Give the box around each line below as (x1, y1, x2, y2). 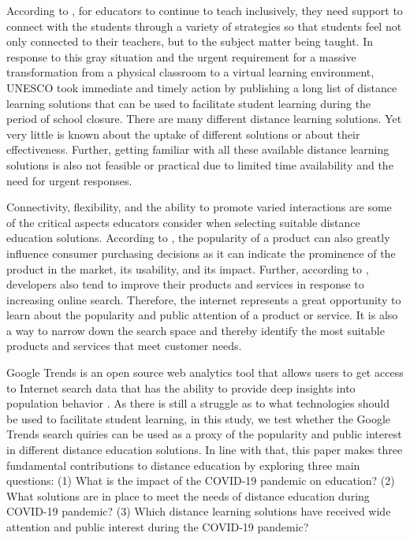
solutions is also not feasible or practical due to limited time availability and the (6, 156, 393, 173)
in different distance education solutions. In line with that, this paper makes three (6, 441, 403, 458)
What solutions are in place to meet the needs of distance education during (6, 487, 370, 504)
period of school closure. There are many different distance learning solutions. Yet (6, 110, 402, 127)
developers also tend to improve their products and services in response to (6, 276, 364, 292)
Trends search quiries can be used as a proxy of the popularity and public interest (6, 426, 402, 442)
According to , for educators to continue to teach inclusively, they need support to (6, 2, 403, 18)
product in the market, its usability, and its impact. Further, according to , (6, 260, 369, 277)
